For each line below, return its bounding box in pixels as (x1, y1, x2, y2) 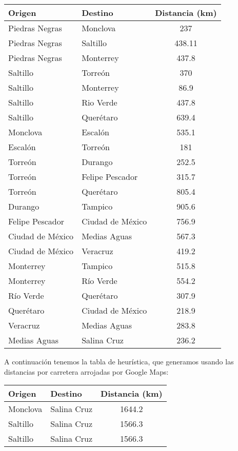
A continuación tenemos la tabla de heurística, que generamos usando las (4, 356, 234, 366)
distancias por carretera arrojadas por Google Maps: (4, 366, 169, 377)
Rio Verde (82, 96, 117, 108)
